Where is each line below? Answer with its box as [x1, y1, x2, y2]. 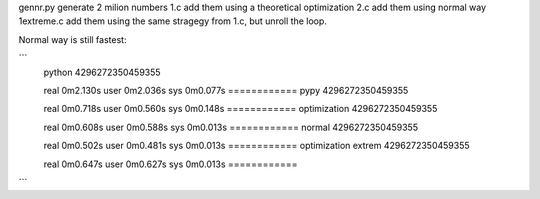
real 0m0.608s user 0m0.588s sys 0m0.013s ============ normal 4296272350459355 [43, 121, 419, 133]
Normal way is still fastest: [18, 33, 127, 45]
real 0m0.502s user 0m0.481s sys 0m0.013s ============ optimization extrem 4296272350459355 [43, 140, 470, 152]
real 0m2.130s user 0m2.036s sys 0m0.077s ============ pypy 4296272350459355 [43, 84, 409, 96]
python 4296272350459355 [43, 66, 161, 78]
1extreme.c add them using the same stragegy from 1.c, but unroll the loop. [18, 15, 327, 27]
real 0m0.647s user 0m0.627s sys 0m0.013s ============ [43, 158, 298, 170]
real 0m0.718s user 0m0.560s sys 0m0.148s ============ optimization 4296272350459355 [43, 103, 438, 115]
